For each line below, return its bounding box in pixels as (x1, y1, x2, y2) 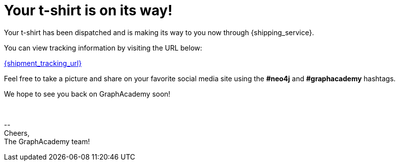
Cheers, (4, 128, 30, 137)
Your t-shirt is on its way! (4, 2, 173, 19)
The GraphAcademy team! (4, 137, 90, 146)
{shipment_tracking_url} (4, 58, 82, 67)
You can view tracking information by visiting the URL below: (4, 43, 202, 52)
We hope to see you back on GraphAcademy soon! (4, 89, 171, 98)
